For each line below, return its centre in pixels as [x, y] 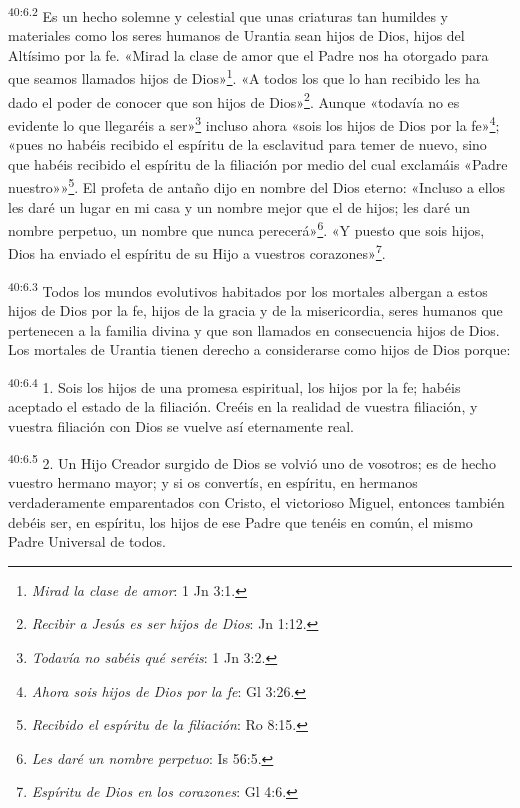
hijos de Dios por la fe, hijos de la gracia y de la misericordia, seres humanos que [255, 309]
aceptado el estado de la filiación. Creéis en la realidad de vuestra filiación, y [243, 406]
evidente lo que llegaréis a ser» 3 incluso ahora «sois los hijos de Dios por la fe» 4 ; [254, 123]
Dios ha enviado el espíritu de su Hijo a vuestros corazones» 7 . [197, 252]
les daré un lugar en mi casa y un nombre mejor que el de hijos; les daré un [239, 206]
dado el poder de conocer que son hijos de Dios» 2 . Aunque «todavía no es [234, 100]
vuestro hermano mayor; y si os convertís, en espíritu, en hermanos [213, 482]
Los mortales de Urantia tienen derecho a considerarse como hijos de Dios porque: [259, 349]
